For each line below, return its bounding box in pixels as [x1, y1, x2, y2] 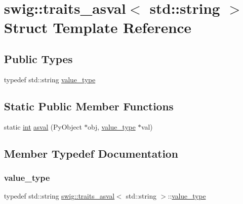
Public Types [4, 51, 73, 66]
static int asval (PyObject [4, 121, 82, 132]
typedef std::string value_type [4, 74, 95, 84]
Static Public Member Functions [4, 98, 174, 113]
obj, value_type [87, 121, 136, 132]
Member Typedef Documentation [4, 145, 178, 161]
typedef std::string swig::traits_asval [4, 191, 115, 201]
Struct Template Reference [4, 17, 192, 37]
